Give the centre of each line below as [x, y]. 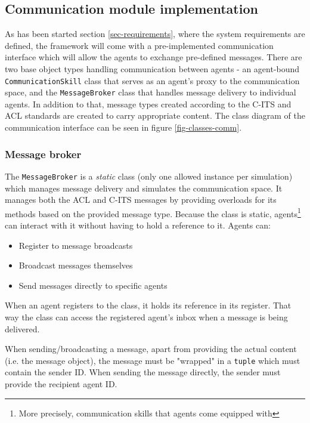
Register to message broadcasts [76, 245]
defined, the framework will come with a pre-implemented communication [139, 45]
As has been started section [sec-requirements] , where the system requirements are [155, 34]
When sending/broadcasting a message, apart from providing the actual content [151, 349]
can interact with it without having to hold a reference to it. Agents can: [138, 225]
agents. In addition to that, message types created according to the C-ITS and [148, 104]
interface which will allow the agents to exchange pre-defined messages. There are [154, 57]
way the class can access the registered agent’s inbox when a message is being [146, 317]
